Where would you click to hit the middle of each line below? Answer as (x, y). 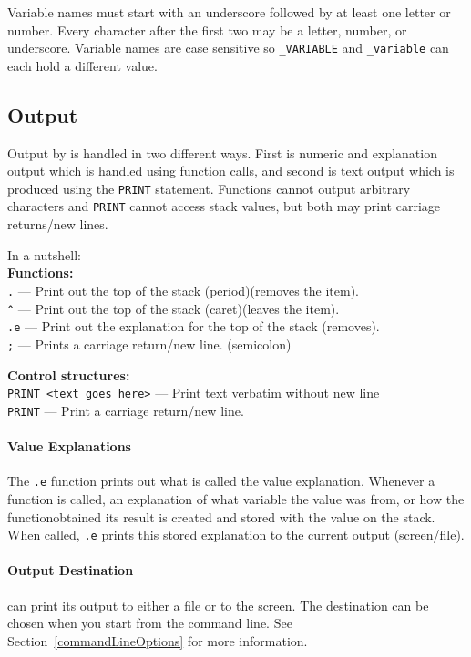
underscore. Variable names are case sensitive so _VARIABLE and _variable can (228, 48)
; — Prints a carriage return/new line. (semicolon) (149, 344)
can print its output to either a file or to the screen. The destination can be (218, 605)
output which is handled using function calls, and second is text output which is (231, 171)
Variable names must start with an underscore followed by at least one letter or (229, 12)
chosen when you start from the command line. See (150, 623)
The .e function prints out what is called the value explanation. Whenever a (221, 481)
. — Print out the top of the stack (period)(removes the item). (184, 290)
